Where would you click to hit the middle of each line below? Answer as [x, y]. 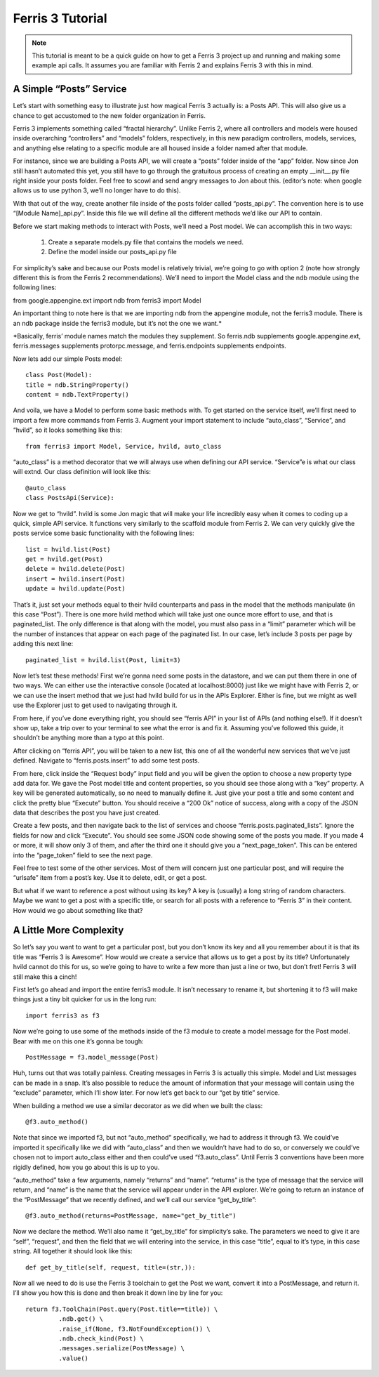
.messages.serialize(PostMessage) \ [122, 1349]
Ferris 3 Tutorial [60, 18]
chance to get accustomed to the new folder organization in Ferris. [109, 115]
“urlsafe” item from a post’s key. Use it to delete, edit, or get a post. [110, 878]
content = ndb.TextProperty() [78, 394]
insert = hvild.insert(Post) [75, 579]
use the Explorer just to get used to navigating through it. [95, 705]
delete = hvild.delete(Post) [75, 569]
